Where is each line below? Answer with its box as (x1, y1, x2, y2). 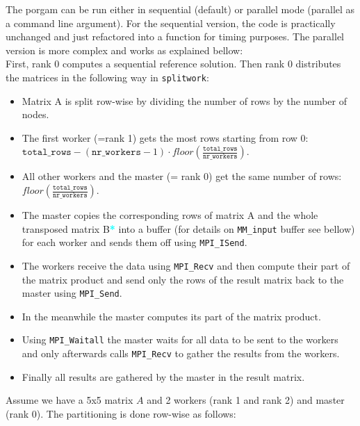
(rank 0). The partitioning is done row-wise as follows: (6, 406, 236, 420)
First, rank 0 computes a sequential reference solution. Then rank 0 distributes (6, 56, 341, 71)
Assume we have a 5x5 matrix (6, 393, 133, 407)
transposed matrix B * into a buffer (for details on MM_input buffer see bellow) (22, 221, 355, 236)
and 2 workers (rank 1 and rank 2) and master (147, 393, 345, 407)
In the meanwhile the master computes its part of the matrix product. (22, 309, 321, 323)
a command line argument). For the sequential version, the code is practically (6, 15, 336, 30)
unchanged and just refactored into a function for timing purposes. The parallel (6, 29, 344, 44)
